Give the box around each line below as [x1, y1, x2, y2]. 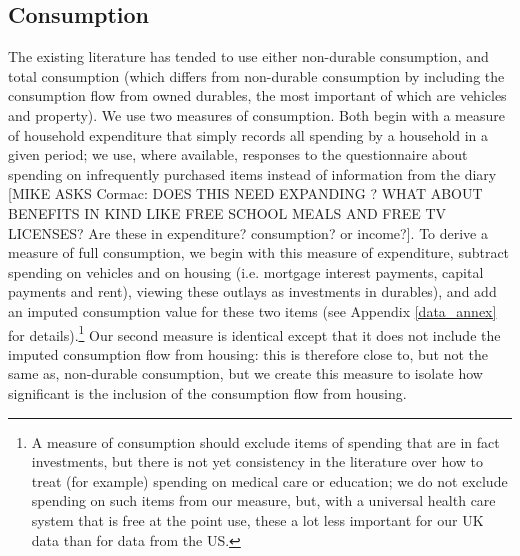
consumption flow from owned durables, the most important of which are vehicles [8, 85, 507, 106]
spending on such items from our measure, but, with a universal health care [31, 490, 496, 511]
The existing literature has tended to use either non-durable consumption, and [8, 46, 489, 67]
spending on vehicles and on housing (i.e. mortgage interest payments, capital [8, 261, 484, 282]
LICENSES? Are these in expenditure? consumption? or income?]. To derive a [8, 222, 489, 243]
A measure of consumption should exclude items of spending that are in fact [31, 431, 500, 452]
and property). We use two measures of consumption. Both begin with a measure [8, 104, 505, 125]
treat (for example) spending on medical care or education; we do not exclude [31, 470, 508, 491]
